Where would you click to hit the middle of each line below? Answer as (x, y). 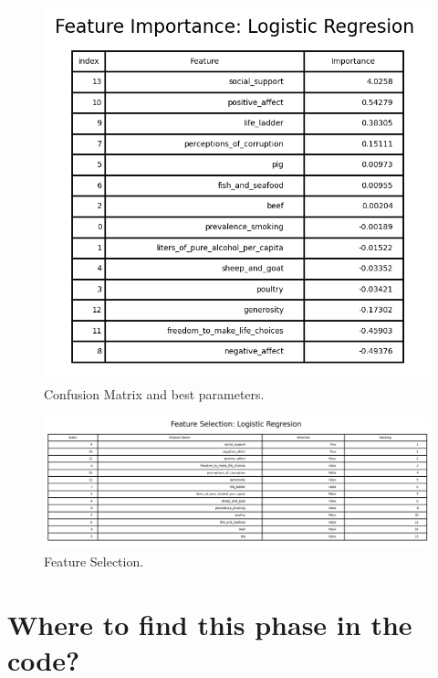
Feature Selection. (94, 561)
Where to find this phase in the (210, 624)
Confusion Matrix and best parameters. (154, 394)
